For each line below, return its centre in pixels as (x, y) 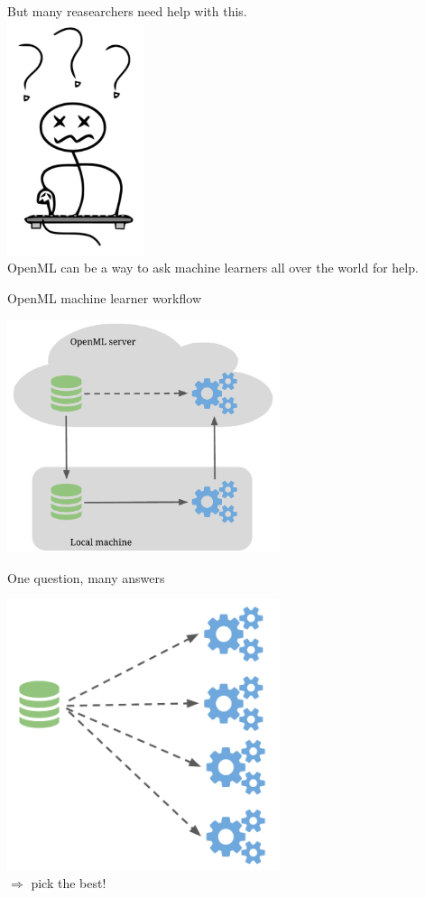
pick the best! (69, 883)
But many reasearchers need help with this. (127, 11)
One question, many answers (86, 577)
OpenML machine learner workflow (104, 297)
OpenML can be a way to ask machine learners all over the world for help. (213, 268)
